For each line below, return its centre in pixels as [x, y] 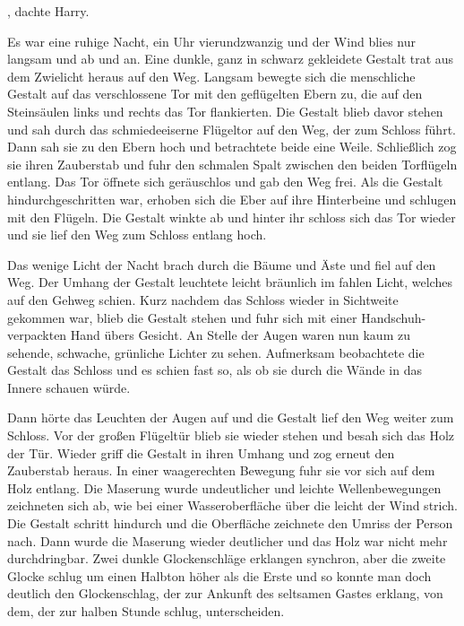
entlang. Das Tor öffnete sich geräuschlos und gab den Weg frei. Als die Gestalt [225, 182]
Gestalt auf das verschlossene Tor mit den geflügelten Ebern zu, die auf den [215, 94]
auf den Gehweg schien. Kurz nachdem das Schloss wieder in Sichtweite [203, 299]
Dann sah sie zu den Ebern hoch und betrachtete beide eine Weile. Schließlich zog [232, 147]
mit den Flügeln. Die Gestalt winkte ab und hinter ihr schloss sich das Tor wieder [232, 217]
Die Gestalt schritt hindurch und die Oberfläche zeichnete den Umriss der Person [230, 523]
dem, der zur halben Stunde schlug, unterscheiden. [146, 611]
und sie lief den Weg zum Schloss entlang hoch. [137, 235]
